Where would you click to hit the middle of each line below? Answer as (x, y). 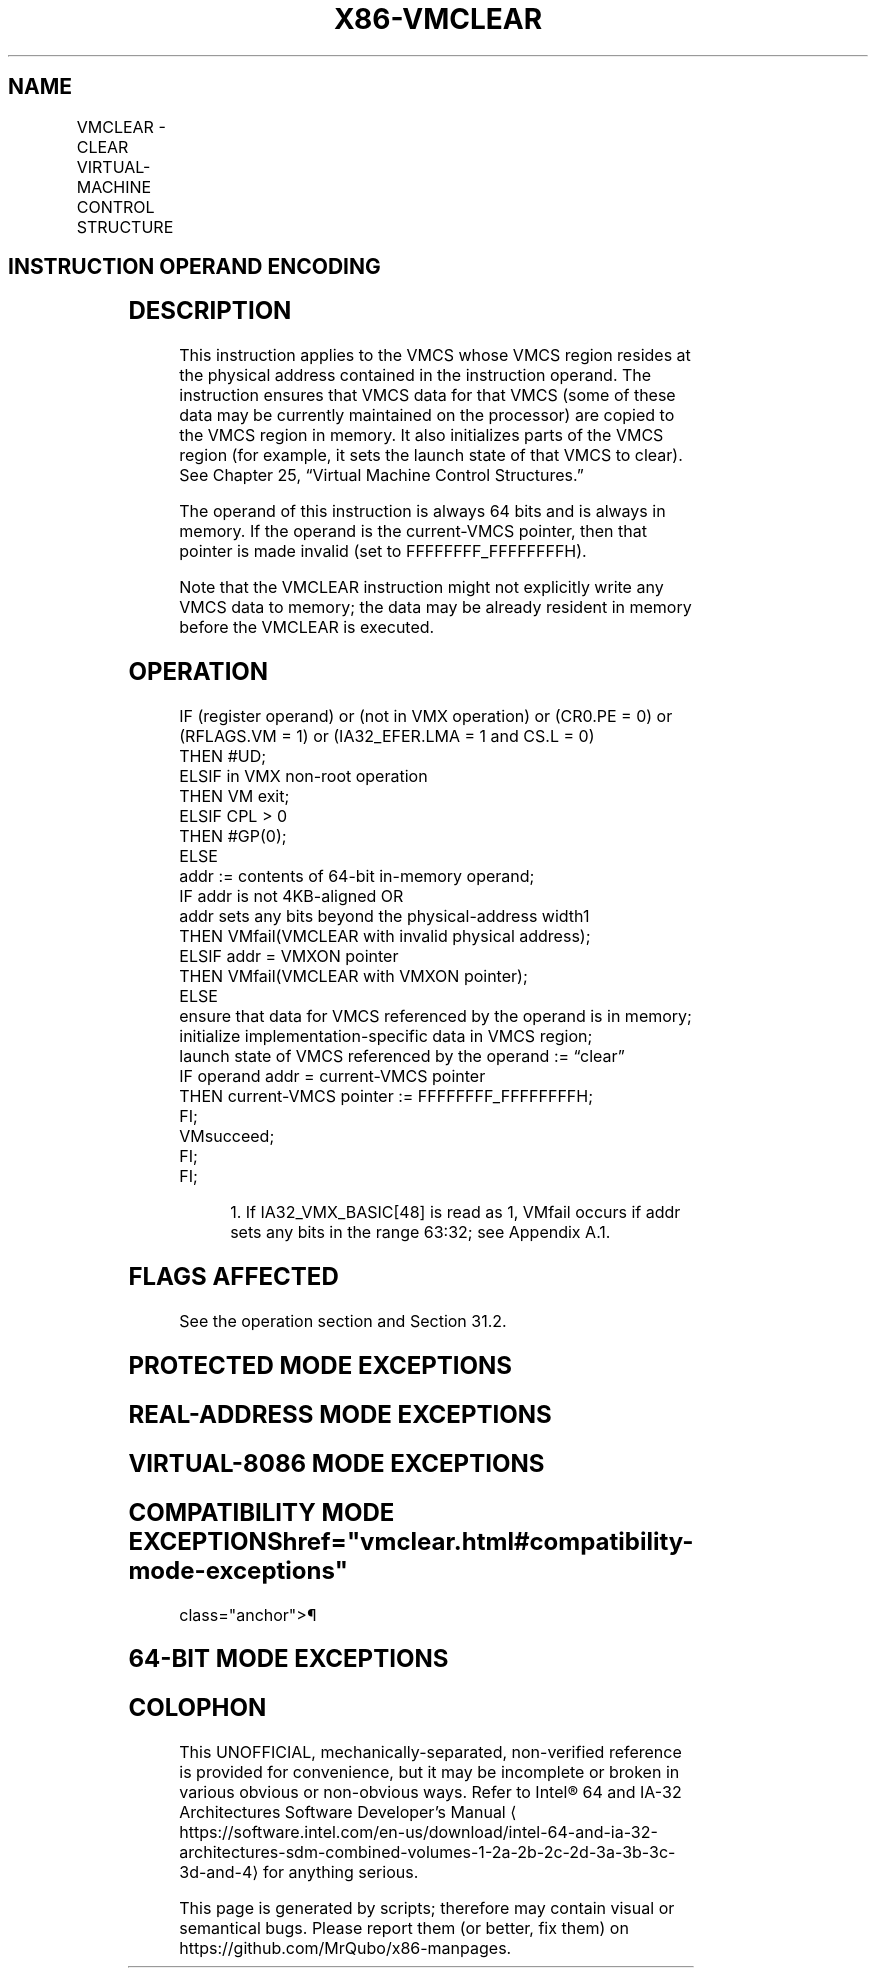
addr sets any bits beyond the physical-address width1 (384, 916)
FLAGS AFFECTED (233, 1277)
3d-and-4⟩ (219, 1872)
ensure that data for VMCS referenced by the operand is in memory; (435, 1016)
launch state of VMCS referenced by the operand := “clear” (402, 1056)
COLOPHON (197, 1708)
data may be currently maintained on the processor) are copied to (427, 415)
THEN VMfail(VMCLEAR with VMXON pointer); (353, 976)
